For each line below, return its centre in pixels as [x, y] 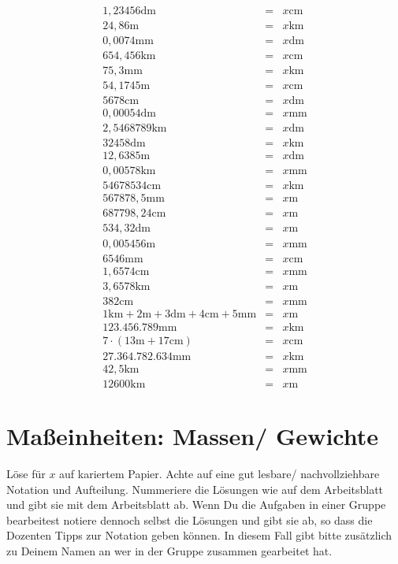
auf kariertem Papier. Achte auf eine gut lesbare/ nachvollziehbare [219, 473]
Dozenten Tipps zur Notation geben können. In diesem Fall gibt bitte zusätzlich [199, 535]
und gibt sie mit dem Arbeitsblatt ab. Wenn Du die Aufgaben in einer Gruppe [196, 505]
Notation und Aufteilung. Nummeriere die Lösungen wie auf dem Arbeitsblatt [195, 489]
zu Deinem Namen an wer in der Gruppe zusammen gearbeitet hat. [169, 550]
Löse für [26, 473]
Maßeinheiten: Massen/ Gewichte [192, 436]
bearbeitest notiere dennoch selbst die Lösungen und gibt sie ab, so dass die [190, 519]
